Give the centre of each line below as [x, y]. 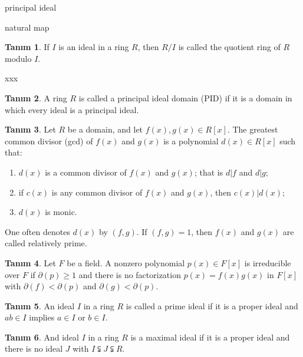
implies [42, 317]
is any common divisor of [97, 192]
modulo [18, 58]
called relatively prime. [46, 243]
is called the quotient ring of [229, 47]
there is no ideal [34, 348]
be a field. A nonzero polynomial [126, 262]
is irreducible [268, 262]
